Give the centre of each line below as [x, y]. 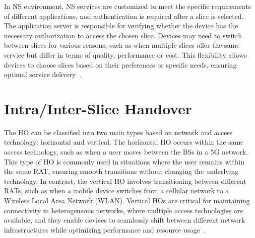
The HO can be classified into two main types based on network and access [118, 132]
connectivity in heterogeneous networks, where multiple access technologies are [124, 210]
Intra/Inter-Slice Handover [98, 108]
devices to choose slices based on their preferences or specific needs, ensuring [120, 64]
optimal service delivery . [43, 74]
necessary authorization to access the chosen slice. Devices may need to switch [123, 35]
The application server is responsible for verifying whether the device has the [121, 26]
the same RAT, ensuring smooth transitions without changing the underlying [121, 171]
